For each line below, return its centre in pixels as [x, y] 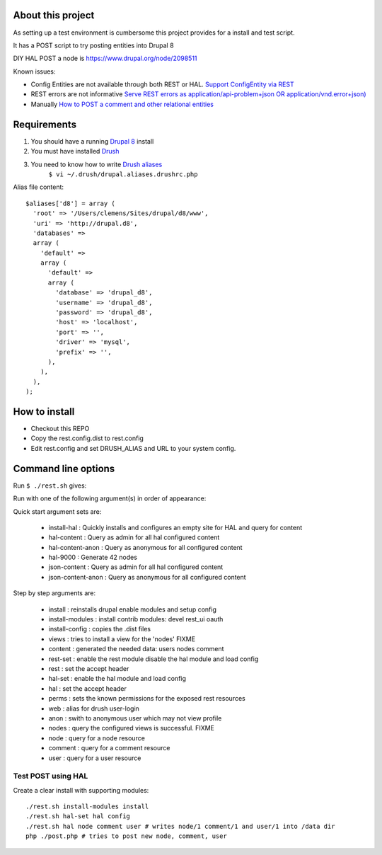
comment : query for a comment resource [109, 748]
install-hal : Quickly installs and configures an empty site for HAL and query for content [175, 527]
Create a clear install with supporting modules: [81, 790]
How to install [44, 412]
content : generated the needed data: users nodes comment [136, 649]
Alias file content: [38, 187]
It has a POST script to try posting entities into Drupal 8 [93, 45]
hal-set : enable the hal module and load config [117, 679]
